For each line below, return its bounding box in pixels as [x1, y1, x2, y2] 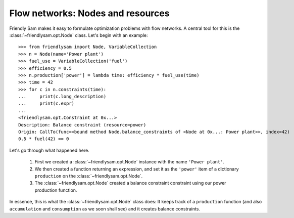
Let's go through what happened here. [9, 147, 89, 153]
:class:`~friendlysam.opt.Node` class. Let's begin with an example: [9, 32, 149, 38]
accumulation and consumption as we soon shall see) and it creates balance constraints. [9, 205, 201, 212]
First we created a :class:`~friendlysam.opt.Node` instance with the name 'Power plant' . [34, 159, 225, 165]
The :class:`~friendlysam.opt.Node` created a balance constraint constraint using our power [34, 180, 227, 186]
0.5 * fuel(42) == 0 [18, 136, 69, 142]
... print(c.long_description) [18, 94, 107, 100]
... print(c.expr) [18, 101, 75, 106]
